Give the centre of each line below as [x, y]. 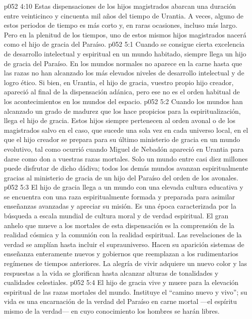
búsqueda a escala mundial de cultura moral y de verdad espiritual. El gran [116, 216]
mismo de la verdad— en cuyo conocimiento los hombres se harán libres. [112, 311]
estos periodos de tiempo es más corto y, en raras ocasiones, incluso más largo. [121, 25]
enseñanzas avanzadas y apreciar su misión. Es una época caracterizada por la [120, 206]
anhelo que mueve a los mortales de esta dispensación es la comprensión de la [119, 225]
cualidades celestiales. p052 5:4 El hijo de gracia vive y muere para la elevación [121, 282]
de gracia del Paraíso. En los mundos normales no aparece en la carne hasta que [123, 63]
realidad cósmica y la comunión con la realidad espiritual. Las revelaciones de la [123, 235]
